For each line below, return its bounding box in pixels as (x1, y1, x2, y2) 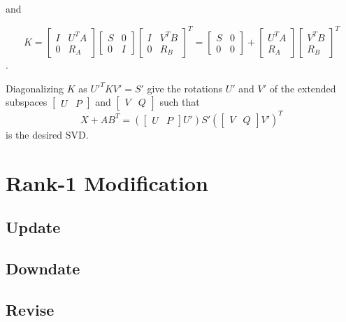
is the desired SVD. (6, 127, 89, 141)
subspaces (6, 94, 48, 109)
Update (6, 216, 61, 238)
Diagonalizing (6, 80, 64, 95)
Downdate (6, 257, 80, 279)
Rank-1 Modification (6, 168, 208, 197)
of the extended (269, 80, 336, 95)
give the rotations (147, 80, 223, 95)
